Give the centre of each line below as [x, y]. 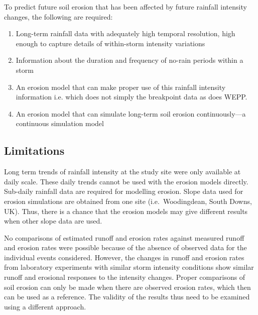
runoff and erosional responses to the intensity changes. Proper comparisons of [125, 277]
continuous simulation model [60, 123]
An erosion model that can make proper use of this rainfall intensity [121, 87]
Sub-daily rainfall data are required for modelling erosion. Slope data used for [124, 191]
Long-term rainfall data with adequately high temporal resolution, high [125, 33]
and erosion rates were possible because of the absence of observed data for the [125, 247]
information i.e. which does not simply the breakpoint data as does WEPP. [132, 97]
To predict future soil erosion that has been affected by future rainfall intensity [125, 7]
